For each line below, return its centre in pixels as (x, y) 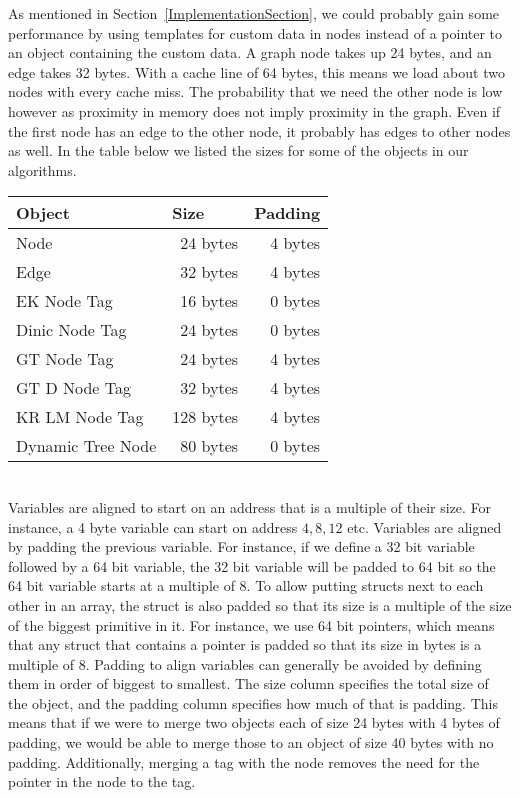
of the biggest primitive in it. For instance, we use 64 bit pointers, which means (251, 624)
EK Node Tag (64, 301)
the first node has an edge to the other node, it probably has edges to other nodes (259, 130)
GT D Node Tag (73, 388)
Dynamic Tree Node (86, 446)
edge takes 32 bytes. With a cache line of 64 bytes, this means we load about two (256, 71)
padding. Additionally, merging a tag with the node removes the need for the (244, 761)
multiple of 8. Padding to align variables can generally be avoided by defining (245, 663)
